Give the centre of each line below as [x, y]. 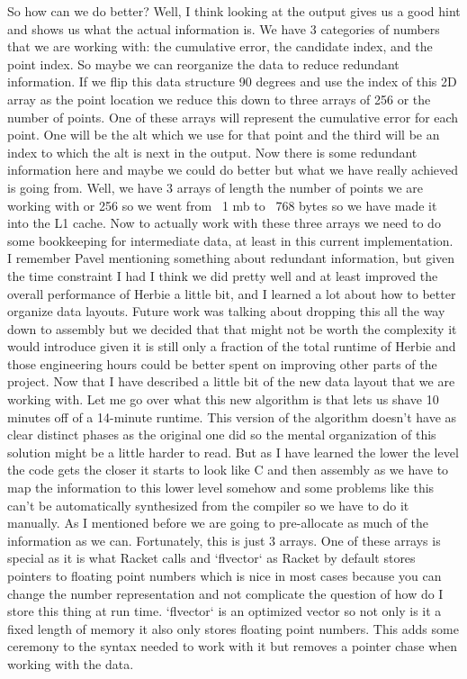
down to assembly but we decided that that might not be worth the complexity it [232, 328]
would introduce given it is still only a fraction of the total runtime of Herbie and [232, 346]
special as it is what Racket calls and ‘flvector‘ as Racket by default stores [211, 558]
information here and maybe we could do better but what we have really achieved [233, 170]
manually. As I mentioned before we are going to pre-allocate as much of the [218, 523]
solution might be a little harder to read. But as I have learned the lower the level [233, 452]
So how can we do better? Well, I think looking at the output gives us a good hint [234, 11]
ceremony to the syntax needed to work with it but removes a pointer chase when [233, 646]
